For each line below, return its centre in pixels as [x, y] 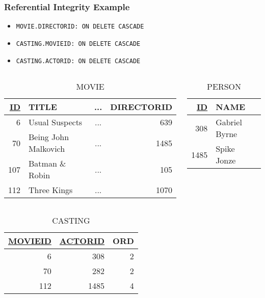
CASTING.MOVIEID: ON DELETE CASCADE [78, 44]
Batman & [47, 164]
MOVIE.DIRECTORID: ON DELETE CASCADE [80, 27]
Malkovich [47, 149]
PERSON [224, 87]
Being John [49, 137]
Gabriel [229, 122]
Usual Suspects [56, 122]
